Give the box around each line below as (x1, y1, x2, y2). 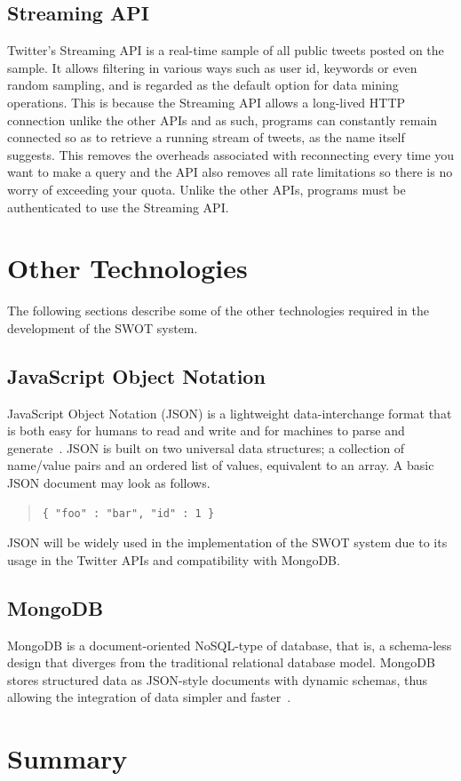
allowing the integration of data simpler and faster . (7, 688, 291, 706)
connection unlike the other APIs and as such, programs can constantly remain (7, 110, 438, 129)
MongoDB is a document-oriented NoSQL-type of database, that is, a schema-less (7, 635, 452, 654)
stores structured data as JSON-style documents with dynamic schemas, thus (7, 670, 428, 689)
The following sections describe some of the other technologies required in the (7, 301, 429, 320)
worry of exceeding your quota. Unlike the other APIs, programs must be (7, 179, 406, 198)
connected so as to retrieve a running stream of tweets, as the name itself (7, 128, 405, 147)
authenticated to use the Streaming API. (7, 197, 229, 216)
